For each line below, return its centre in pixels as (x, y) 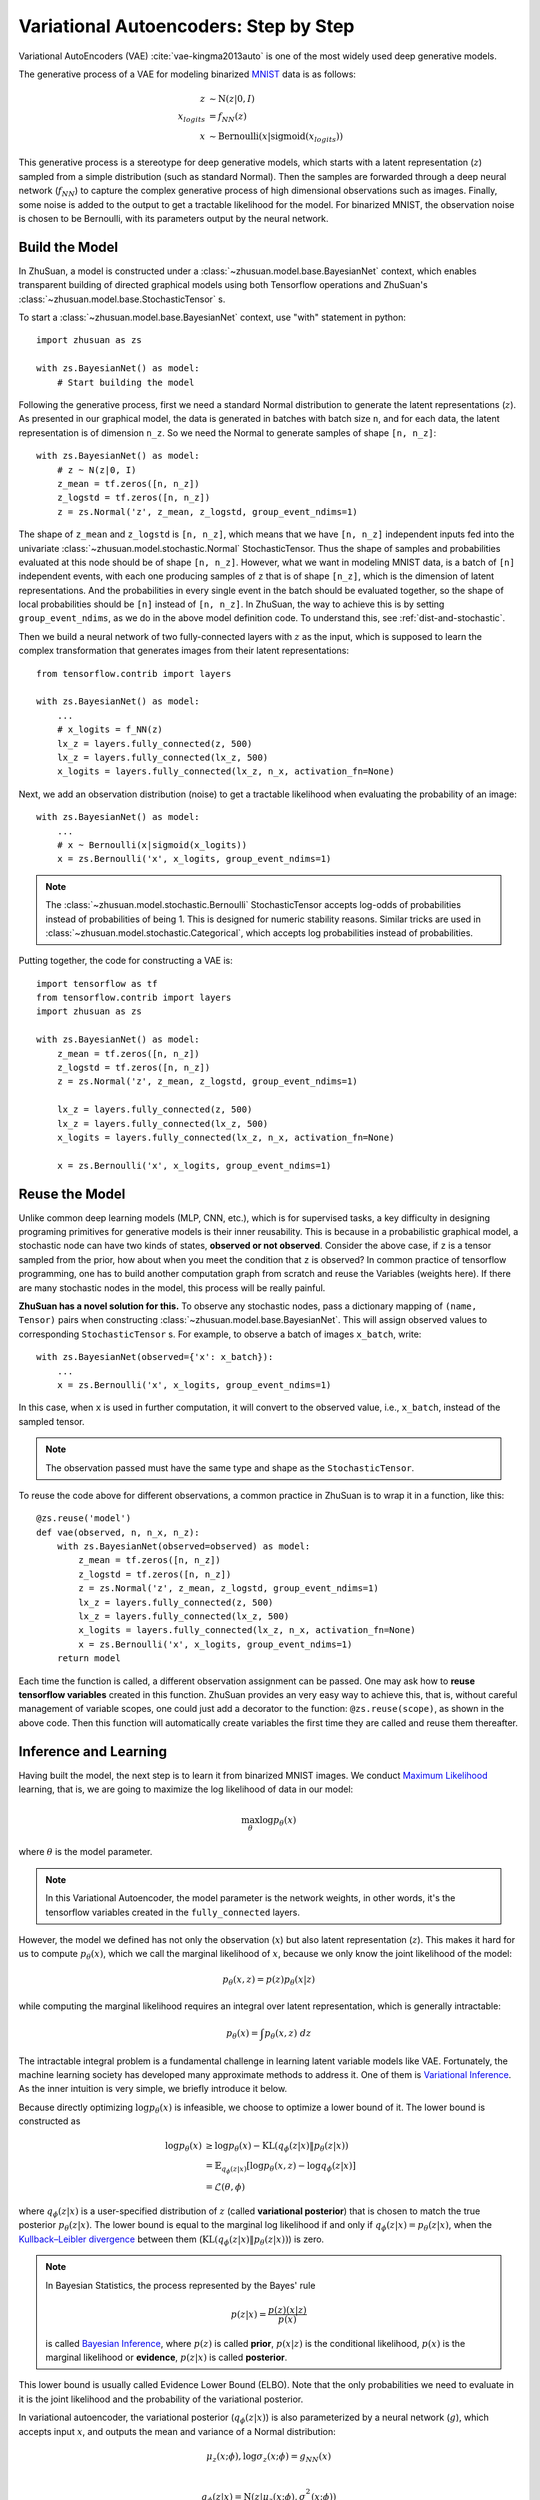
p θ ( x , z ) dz (288, 2034)
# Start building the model (125, 382)
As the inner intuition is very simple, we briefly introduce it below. (153, 2089)
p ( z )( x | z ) (287, 2309)
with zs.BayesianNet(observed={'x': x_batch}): (155, 1357)
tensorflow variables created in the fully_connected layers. (172, 1912)
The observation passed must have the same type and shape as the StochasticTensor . (230, 1467)
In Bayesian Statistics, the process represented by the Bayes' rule (180, 2285)
